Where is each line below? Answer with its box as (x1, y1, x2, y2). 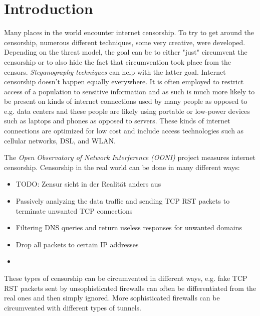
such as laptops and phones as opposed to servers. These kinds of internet (4, 115, 230, 126)
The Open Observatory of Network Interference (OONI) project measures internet (4, 152, 255, 163)
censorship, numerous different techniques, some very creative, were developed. (4, 37, 245, 47)
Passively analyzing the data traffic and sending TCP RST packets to (16, 196, 230, 206)
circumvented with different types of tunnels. (4, 302, 142, 312)
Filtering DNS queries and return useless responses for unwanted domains (16, 222, 242, 233)
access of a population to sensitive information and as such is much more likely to (4, 86, 255, 96)
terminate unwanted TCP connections (16, 205, 133, 216)
